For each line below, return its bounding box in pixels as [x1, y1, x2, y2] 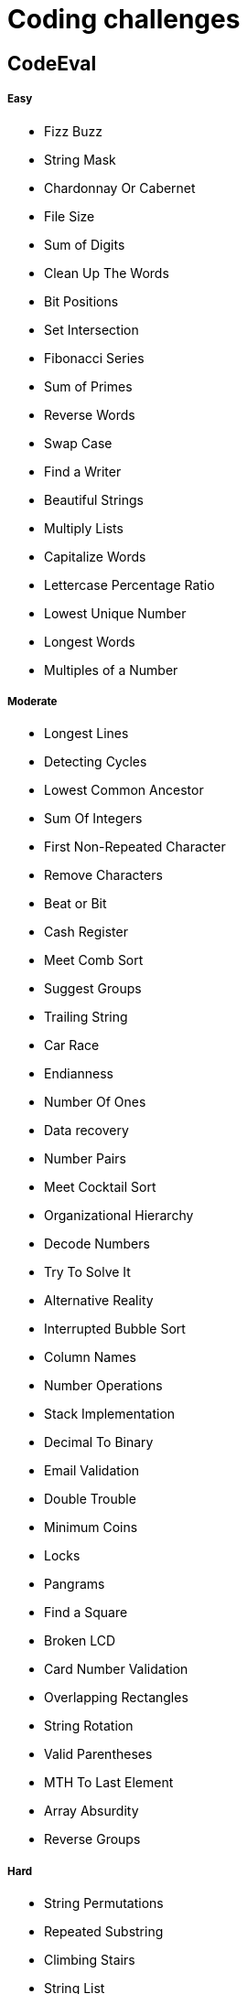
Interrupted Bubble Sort [44, 1321, 186, 1337]
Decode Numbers [44, 1236, 150, 1252]
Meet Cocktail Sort [44, 1179, 156, 1195]
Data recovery [44, 1122, 129, 1139]
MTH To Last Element [44, 1774, 174, 1791]
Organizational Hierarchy [44, 1207, 194, 1224]
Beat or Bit [44, 895, 107, 912]
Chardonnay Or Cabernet [44, 179, 196, 196]
